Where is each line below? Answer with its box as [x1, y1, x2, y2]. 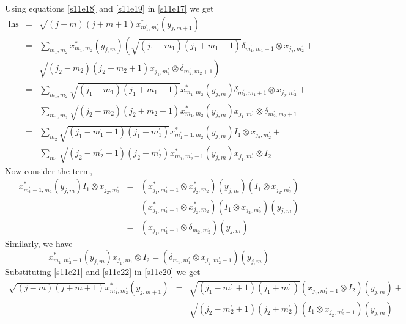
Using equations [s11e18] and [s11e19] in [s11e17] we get [5, 2, 214, 14]
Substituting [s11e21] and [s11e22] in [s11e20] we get [5, 265, 201, 278]
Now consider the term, [5, 164, 93, 177]
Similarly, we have [5, 237, 73, 249]
